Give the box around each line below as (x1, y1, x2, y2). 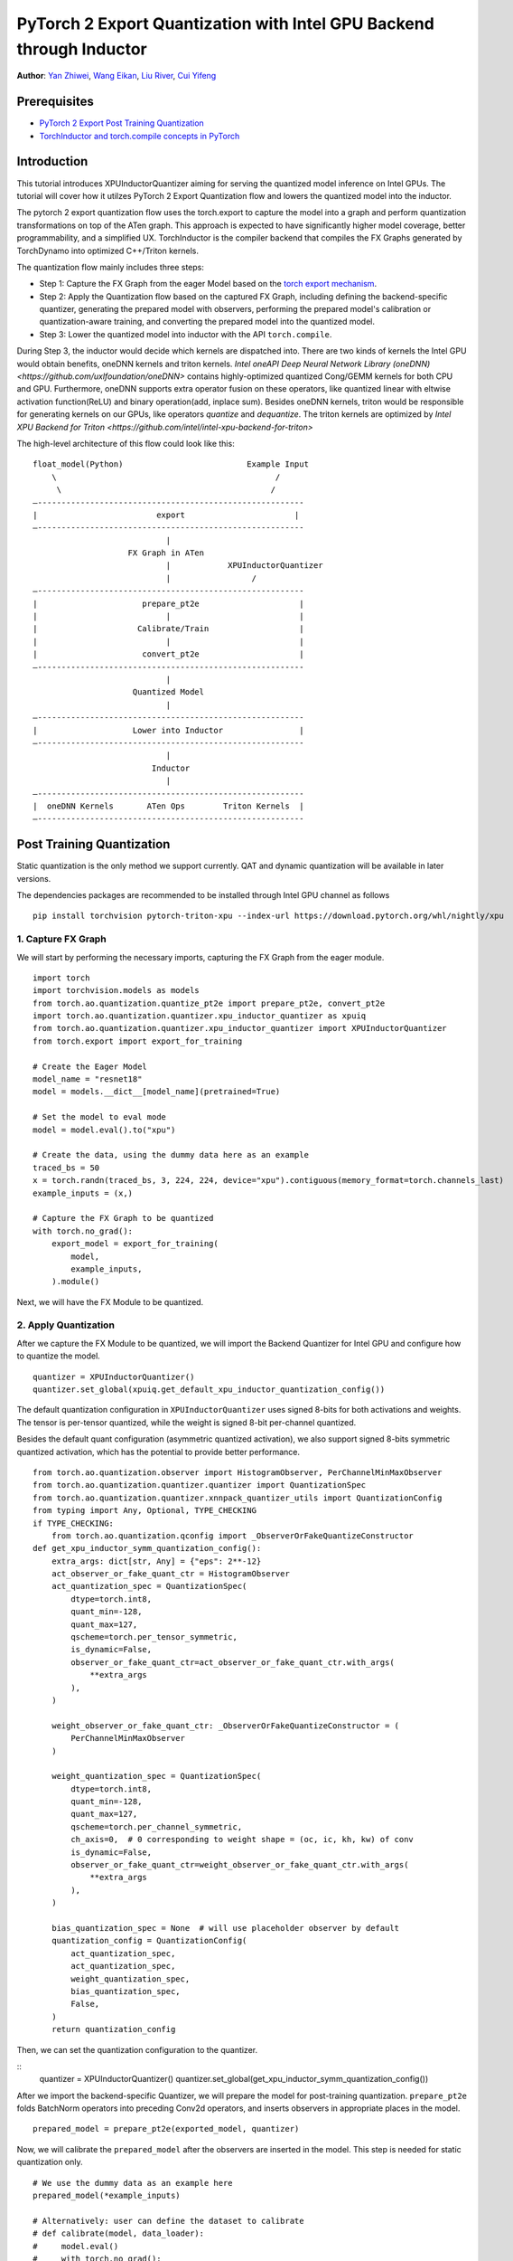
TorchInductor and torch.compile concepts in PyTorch (39, 130, 240, 141)
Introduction (16, 154, 89, 169)
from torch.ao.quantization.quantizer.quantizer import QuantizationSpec (33, 1480, 367, 1490)
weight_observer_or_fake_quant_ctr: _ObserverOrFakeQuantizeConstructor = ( (51, 1720, 400, 1731)
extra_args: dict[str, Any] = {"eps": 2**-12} (51, 1556, 262, 1566)
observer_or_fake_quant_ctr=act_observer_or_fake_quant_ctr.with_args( (70, 1657, 395, 1668)
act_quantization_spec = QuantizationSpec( (51, 1581, 247, 1592)
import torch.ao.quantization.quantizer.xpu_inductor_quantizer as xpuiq (33, 1011, 367, 1021)
